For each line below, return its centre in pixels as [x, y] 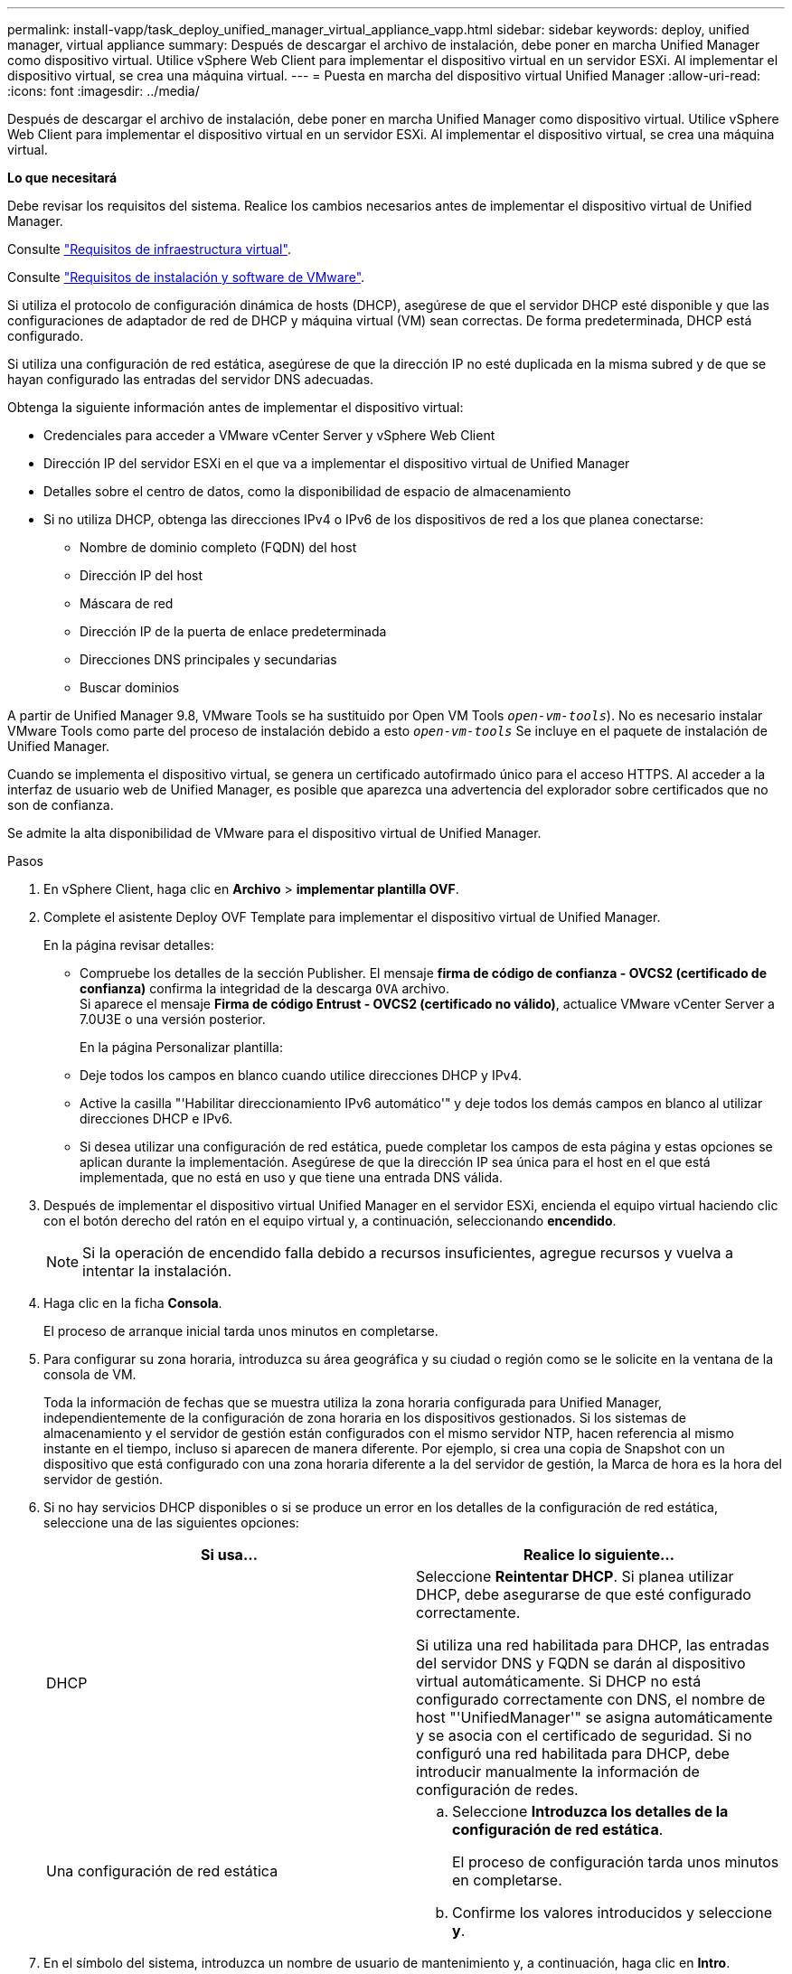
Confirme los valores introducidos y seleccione [612, 1913]
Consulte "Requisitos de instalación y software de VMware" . [186, 277]
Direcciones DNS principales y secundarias [208, 659]
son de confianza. [61, 805]
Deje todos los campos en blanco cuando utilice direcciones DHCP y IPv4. [301, 1075]
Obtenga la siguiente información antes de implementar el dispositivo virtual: [236, 407]
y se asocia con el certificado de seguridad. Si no [584, 1735]
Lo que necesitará [62, 178]
